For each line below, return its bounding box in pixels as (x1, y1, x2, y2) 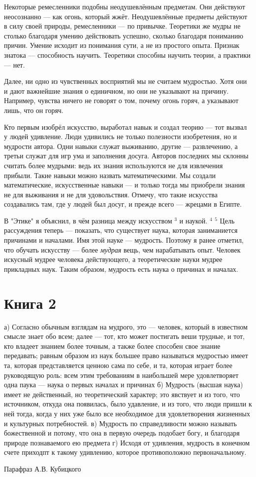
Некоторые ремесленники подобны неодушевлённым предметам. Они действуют (4, 1, 245, 11)
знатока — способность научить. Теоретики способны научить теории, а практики (4, 49, 251, 60)
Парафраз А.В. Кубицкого (4, 463, 81, 474)
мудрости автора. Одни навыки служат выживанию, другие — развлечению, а (4, 141, 238, 151)
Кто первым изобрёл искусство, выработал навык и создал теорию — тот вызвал (4, 121, 247, 132)
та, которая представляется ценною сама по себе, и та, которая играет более (4, 360, 232, 370)
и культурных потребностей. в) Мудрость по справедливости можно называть (4, 418, 237, 428)
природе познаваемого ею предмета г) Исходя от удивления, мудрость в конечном (4, 437, 250, 447)
